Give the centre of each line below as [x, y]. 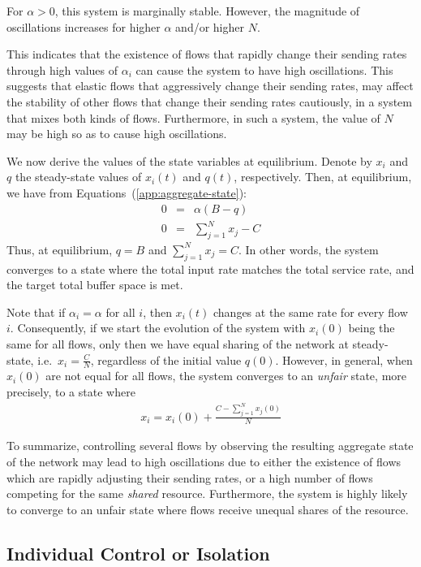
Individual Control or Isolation [138, 553]
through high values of [62, 69]
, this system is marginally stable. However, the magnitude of [207, 11]
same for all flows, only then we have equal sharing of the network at [178, 344]
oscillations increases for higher [84, 26]
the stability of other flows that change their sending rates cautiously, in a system [209, 101]
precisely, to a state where [71, 392]
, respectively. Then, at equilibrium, [323, 177]
